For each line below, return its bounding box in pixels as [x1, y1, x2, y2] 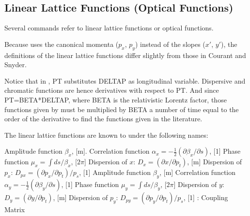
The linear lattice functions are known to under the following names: [4, 130, 208, 140]
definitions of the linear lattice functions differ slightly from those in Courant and [4, 50, 246, 60]
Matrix [4, 204, 25, 215]
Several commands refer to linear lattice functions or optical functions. [4, 23, 214, 33]
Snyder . [4, 59, 27, 70]
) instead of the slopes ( [135, 39, 205, 49]
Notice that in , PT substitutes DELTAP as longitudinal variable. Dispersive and [4, 75, 246, 86]
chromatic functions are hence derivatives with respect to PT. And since [4, 85, 219, 95]
